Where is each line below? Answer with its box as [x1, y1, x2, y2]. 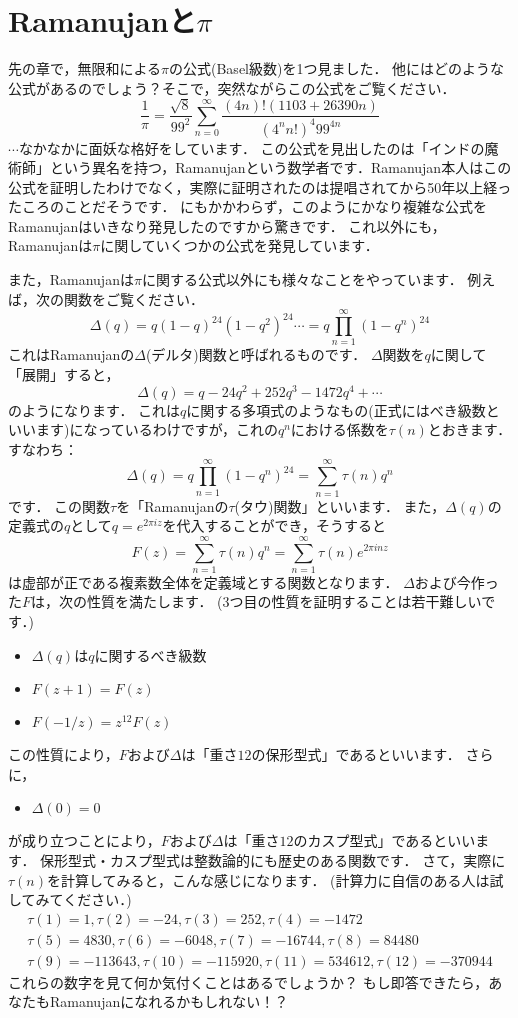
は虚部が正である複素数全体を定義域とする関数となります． [8, 571, 399, 592]
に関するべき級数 [94, 644, 207, 665]
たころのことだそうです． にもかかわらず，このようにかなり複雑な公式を [8, 196, 488, 217]
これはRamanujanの [8, 344, 135, 365]
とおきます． [427, 419, 512, 440]
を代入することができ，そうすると [162, 515, 387, 536]
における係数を [290, 419, 389, 440]
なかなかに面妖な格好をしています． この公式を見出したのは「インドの [18, 137, 485, 158]
